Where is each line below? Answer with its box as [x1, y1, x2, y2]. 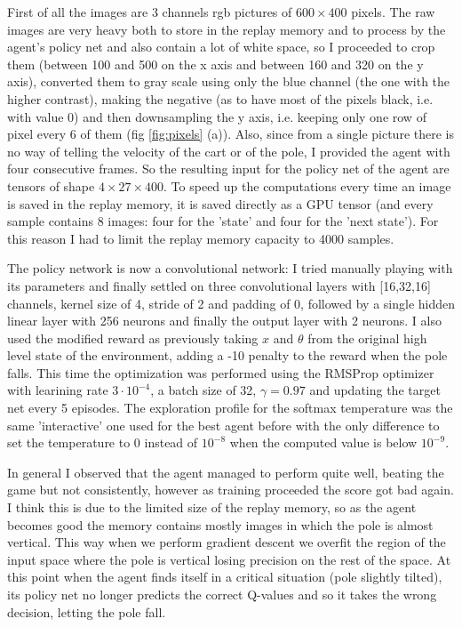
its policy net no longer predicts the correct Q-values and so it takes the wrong [7, 585, 437, 603]
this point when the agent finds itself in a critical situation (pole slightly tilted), [7, 567, 442, 586]
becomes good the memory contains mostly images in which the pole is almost [7, 515, 434, 534]
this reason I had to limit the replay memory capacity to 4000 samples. [7, 229, 394, 247]
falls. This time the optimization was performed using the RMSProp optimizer [7, 363, 434, 382]
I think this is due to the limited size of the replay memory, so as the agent [7, 498, 417, 517]
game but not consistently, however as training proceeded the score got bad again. [7, 480, 454, 499]
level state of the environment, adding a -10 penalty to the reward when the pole [7, 346, 448, 365]
